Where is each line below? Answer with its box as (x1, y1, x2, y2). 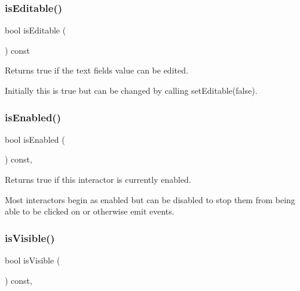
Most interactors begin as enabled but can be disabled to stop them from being (5, 193, 295, 206)
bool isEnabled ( (5, 133, 65, 145)
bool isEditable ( (5, 24, 66, 36)
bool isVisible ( (5, 254, 60, 266)
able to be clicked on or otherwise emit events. (5, 205, 175, 218)
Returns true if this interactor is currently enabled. (5, 173, 191, 185)
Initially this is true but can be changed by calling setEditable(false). (5, 84, 258, 96)
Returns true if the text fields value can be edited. (5, 64, 188, 76)
